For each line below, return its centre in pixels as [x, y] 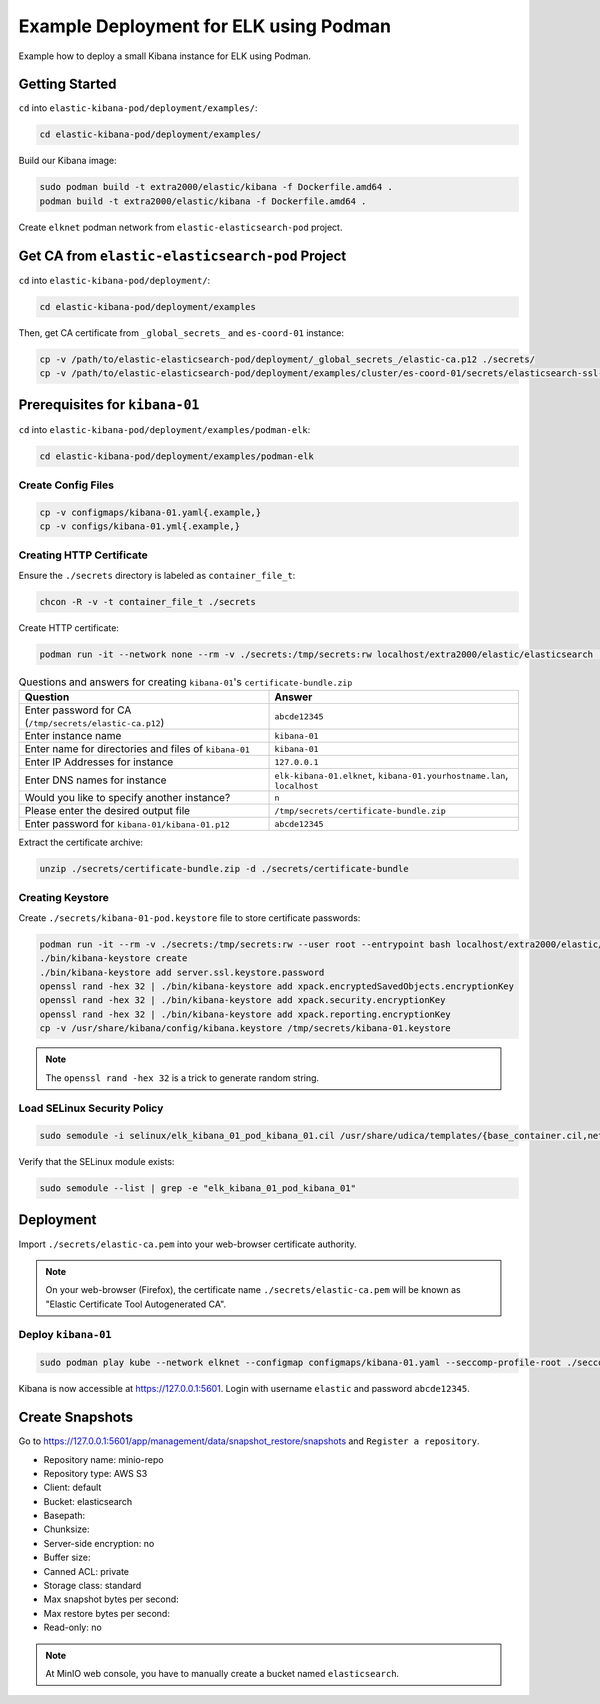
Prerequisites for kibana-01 [109, 405]
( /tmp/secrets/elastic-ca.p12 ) [94, 723]
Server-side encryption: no [99, 1543]
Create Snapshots [76, 1417]
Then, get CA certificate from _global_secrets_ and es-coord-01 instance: [181, 332]
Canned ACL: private [86, 1571]
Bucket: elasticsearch [88, 1501]
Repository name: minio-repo [103, 1459]
